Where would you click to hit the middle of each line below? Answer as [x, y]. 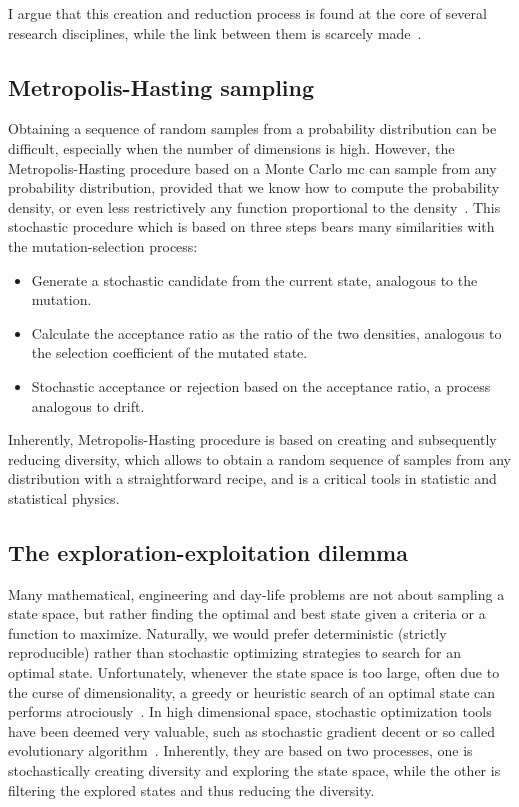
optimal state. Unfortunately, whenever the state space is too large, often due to [254, 672]
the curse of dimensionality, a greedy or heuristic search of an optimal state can [252, 691]
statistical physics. [64, 497]
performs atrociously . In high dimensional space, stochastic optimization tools [250, 711]
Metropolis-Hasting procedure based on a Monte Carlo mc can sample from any [252, 167]
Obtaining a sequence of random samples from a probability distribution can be [252, 128]
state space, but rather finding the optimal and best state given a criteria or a [247, 613]
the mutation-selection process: [103, 245]
